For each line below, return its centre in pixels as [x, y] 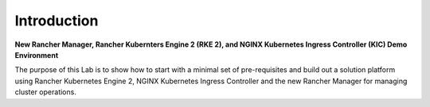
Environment [37, 55]
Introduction [57, 21]
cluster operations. [46, 92]
